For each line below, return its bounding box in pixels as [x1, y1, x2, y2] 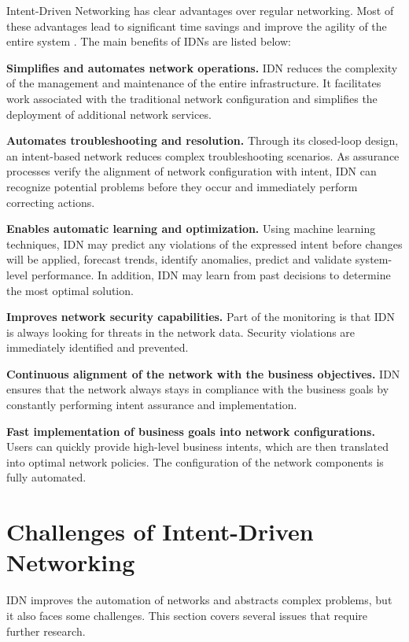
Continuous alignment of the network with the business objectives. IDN [6, 365, 400, 382]
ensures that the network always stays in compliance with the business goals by [6, 381, 389, 397]
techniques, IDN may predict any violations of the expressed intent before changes [6, 235, 403, 252]
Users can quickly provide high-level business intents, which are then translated [6, 438, 389, 455]
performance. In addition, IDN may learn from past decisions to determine [31, 266, 391, 282]
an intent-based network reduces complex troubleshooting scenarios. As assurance [6, 147, 400, 164]
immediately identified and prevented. [6, 339, 189, 356]
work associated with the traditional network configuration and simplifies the [6, 90, 378, 106]
